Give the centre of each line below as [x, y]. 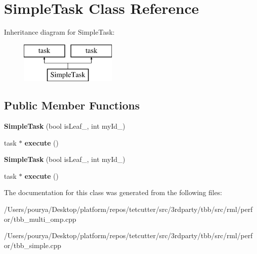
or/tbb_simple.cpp [33, 245]
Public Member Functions [72, 105]
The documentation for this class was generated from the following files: [113, 192]
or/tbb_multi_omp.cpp [40, 219]
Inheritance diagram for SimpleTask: [59, 32]
